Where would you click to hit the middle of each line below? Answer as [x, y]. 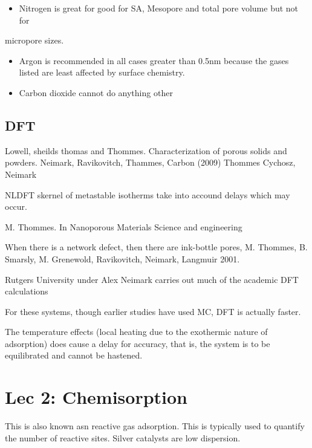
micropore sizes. [34, 40]
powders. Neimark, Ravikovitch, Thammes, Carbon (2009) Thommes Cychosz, [150, 162]
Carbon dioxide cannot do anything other [96, 92]
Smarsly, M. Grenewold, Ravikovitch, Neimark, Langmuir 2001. [122, 258]
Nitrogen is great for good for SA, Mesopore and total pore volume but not [159, 8]
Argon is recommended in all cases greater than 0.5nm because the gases [154, 60]
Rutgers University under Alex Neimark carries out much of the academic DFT [152, 279]
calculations [27, 291]
